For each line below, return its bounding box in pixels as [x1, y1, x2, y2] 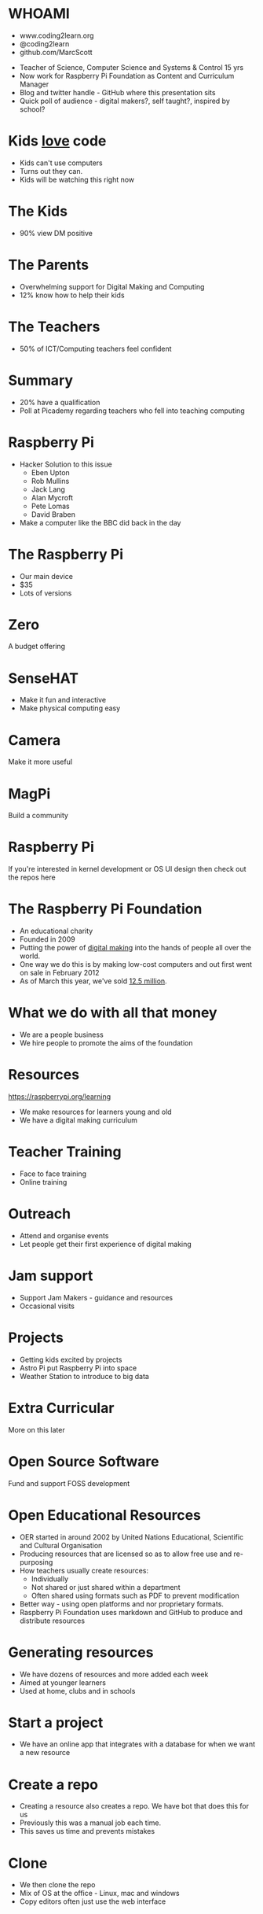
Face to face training [19, 1169, 86, 1178]
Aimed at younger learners [19, 1677, 106, 1687]
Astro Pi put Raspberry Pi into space [19, 1363, 137, 1373]
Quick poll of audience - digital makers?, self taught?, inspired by [19, 96, 230, 105]
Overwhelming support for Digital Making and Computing [19, 282, 205, 291]
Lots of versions [19, 588, 72, 598]
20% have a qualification [19, 397, 100, 407]
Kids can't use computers [19, 158, 104, 168]
